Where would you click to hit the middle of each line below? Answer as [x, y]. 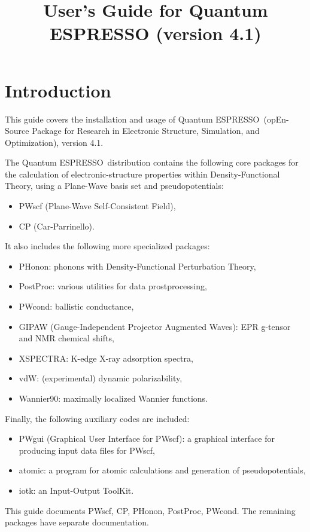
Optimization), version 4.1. [54, 142]
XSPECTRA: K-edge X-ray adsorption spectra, [106, 358]
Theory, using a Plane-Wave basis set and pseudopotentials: [114, 186]
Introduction [58, 90]
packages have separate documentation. [77, 522]
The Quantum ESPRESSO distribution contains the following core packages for [152, 162]
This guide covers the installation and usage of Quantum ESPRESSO [132, 119]
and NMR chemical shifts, [66, 338]
